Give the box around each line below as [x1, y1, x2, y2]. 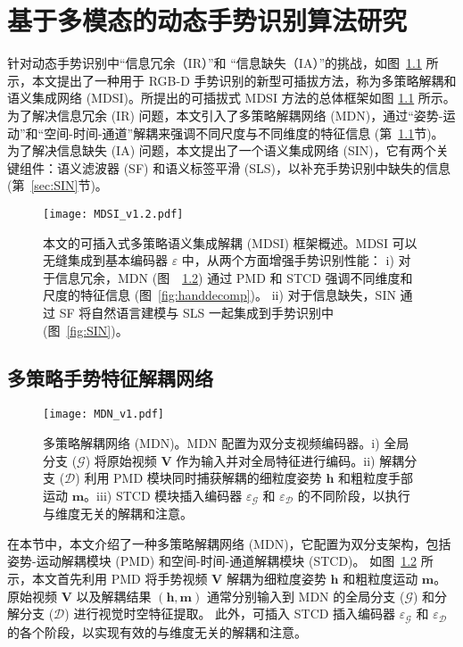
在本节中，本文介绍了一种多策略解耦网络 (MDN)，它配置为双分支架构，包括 [7, 534, 451, 552]
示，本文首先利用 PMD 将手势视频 [7, 568, 208, 587]
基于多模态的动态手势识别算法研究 [7, 2, 408, 38]
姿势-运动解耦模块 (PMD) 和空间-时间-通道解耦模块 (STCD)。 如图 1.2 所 [7, 552, 434, 570]
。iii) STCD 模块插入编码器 [84, 485, 243, 504]
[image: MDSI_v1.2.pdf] [43, 207, 184, 220]
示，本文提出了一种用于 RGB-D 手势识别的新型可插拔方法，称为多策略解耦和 [7, 71, 457, 89]
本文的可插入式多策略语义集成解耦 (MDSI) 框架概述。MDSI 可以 [43, 233, 418, 252]
